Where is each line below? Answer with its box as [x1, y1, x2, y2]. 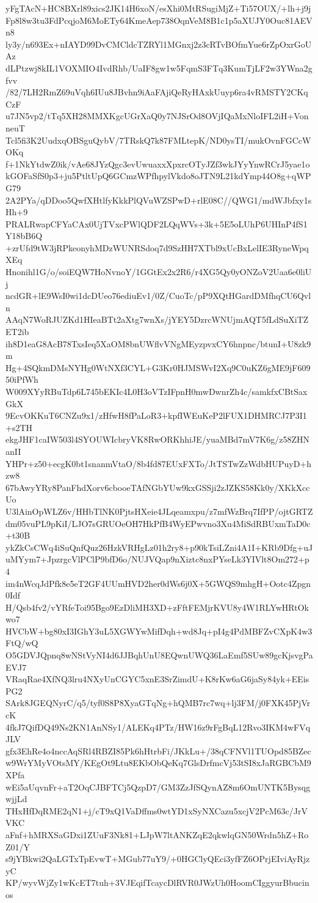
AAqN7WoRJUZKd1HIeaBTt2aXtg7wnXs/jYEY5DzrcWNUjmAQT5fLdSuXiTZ [5, 313, 309, 326]
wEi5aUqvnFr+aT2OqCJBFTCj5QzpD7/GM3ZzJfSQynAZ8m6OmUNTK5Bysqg [5, 780, 311, 793]
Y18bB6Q [5, 229, 43, 242]
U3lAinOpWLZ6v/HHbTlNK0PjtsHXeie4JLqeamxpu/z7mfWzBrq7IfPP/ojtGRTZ [5, 504, 313, 517]
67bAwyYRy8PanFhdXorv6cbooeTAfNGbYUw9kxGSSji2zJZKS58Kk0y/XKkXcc [5, 481, 310, 493]
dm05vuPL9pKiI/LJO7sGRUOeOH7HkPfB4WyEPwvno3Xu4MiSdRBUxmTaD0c [5, 517, 311, 529]
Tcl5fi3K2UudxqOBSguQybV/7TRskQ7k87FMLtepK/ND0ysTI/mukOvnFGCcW [5, 133, 311, 146]
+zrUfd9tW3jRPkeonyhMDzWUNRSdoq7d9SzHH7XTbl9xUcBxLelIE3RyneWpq [5, 241, 309, 254]
